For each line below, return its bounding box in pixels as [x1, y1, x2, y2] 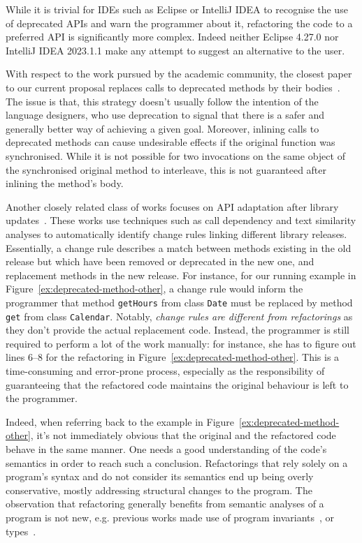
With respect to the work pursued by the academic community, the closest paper [6, 66, 352, 81]
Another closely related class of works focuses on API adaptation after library [6, 199, 339, 214]
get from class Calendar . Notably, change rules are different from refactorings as [6, 308, 353, 323]
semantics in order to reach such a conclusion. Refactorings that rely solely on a [6, 455, 348, 470]
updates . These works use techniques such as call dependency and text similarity [6, 213, 356, 228]
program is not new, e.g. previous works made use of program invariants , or [6, 509, 335, 524]
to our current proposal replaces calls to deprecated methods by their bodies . [6, 80, 340, 94]
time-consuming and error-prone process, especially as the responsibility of [6, 363, 325, 378]
